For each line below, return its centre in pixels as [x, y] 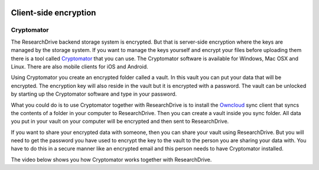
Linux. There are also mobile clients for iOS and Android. [80, 66]
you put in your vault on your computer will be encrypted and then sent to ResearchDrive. [120, 122]
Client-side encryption [53, 13]
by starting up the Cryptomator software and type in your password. [94, 94]
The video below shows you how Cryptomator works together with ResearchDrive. [111, 159]
